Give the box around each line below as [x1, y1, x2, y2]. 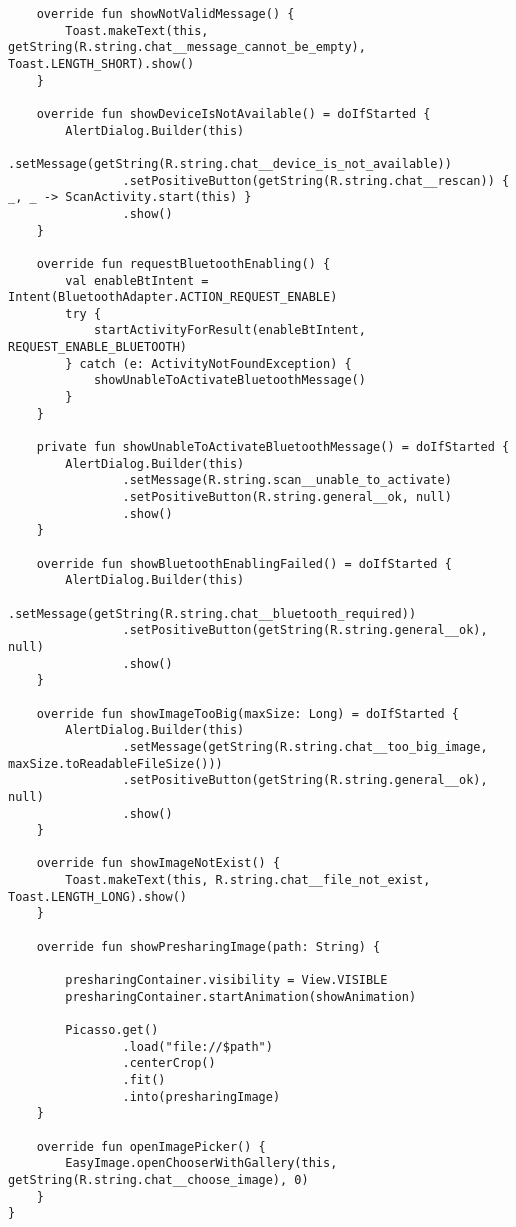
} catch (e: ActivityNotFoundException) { [65, 356, 352, 371]
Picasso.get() [65, 1023, 159, 1038]
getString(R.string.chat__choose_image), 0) [8, 1172, 309, 1187]
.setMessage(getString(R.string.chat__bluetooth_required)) [8, 606, 417, 621]
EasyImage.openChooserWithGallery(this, [65, 1156, 338, 1171]
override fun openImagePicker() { [36, 1139, 266, 1154]
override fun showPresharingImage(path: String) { [36, 939, 381, 954]
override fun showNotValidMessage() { [36, 7, 295, 21]
